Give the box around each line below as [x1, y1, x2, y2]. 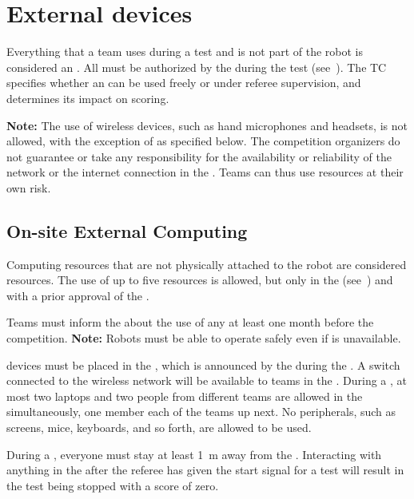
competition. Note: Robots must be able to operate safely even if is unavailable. [6, 330, 401, 347]
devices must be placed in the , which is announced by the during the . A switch [6, 356, 400, 373]
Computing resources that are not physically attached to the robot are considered [6, 255, 407, 272]
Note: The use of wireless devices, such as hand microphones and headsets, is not [6, 117, 408, 133]
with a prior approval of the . [6, 287, 149, 303]
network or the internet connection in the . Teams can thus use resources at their [6, 164, 404, 180]
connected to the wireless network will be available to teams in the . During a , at [6, 372, 407, 389]
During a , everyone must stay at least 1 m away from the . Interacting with [6, 446, 382, 462]
